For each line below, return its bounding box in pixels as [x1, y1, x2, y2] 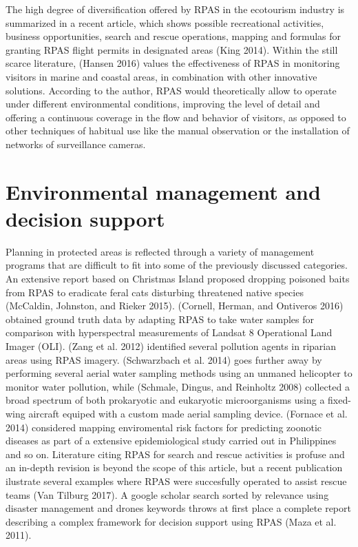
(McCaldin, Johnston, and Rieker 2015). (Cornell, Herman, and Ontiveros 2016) [6, 298, 344, 313]
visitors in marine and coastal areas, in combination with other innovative [6, 69, 317, 83]
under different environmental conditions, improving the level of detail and [6, 96, 320, 111]
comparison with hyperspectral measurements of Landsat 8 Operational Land [6, 325, 333, 340]
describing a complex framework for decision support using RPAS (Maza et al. [6, 514, 337, 528]
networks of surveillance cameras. [6, 136, 146, 151]
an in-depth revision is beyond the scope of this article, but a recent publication [6, 460, 343, 475]
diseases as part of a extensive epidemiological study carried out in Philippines [6, 433, 337, 448]
